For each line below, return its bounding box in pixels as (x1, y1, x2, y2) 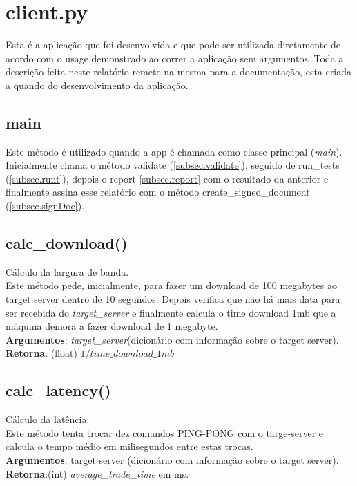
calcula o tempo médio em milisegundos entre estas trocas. (6, 439, 253, 454)
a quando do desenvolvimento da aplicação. (6, 77, 189, 92)
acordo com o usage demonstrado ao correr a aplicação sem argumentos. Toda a (6, 50, 344, 65)
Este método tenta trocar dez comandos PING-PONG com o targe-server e (6, 425, 324, 440)
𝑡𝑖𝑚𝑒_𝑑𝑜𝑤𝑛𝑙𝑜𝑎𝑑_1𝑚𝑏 (90, 349, 174, 359)
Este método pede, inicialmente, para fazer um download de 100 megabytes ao (6, 278, 337, 292)
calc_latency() (6, 380, 111, 401)
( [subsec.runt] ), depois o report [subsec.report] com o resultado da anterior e (6, 171, 329, 185)
